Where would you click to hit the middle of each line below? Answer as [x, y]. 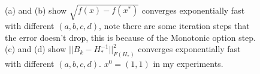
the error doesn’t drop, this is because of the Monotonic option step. [131, 37]
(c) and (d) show [36, 49]
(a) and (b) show [36, 10]
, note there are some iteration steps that [174, 26]
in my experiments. [188, 64]
